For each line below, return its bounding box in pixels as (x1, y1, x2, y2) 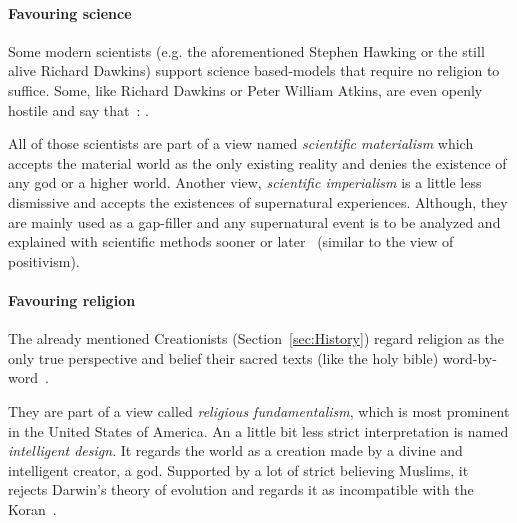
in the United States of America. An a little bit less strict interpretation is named (8, 420, 509, 441)
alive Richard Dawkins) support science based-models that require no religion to (8, 60, 500, 81)
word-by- (442, 347, 497, 368)
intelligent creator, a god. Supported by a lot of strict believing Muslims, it (8, 459, 469, 480)
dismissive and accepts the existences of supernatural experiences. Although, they (8, 191, 508, 212)
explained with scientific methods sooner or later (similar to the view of (8, 231, 454, 252)
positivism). (8, 250, 80, 271)
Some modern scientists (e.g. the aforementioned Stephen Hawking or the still (8, 40, 485, 61)
